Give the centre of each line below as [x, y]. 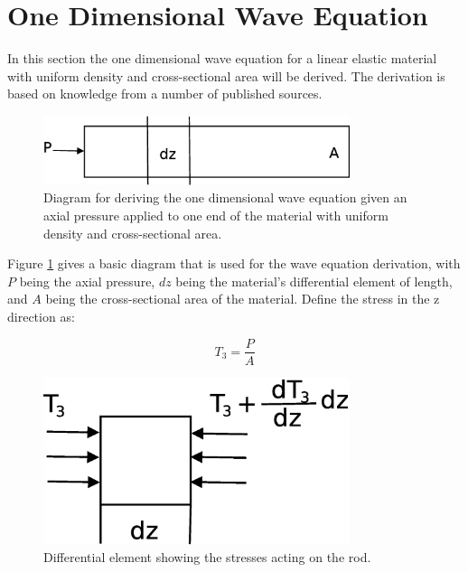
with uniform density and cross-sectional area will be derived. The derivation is [226, 75]
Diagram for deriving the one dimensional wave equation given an [225, 197]
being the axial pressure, [87, 281]
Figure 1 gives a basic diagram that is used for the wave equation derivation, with [234, 263]
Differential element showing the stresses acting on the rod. [207, 557]
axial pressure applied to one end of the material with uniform [216, 215]
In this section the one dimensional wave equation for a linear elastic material [222, 58]
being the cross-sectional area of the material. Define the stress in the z [243, 299]
